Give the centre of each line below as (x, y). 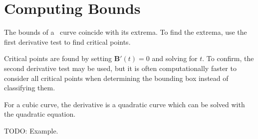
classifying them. (30, 88)
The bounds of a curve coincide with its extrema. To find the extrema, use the (126, 32)
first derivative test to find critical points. (67, 41)
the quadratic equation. (40, 114)
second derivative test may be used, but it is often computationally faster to (120, 68)
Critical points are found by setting (58, 58)
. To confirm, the (228, 58)
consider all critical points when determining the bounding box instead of (116, 78)
